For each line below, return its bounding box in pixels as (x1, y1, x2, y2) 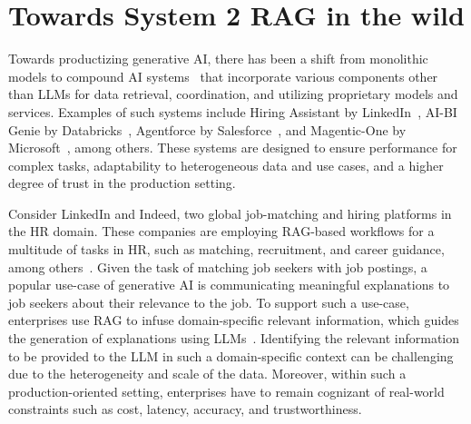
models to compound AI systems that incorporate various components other (8, 66, 438, 85)
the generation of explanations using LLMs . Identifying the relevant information (8, 329, 460, 348)
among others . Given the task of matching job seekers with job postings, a (8, 257, 427, 276)
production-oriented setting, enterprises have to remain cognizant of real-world (8, 381, 445, 400)
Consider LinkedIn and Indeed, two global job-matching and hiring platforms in (8, 203, 452, 222)
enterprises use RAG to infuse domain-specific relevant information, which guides (8, 311, 459, 330)
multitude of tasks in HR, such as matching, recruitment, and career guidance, (8, 240, 445, 259)
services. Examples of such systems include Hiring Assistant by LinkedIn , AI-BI (8, 102, 457, 121)
